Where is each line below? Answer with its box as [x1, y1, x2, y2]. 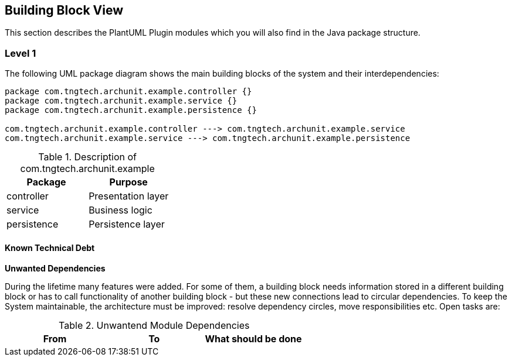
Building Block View [5, 3, 124, 18]
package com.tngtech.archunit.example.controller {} [5, 87, 252, 97]
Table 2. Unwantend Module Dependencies [59, 319, 250, 332]
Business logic [89, 204, 152, 216]
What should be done [205, 333, 302, 345]
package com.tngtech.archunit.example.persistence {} [5, 105, 257, 115]
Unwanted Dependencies [5, 263, 106, 274]
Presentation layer [89, 190, 169, 202]
